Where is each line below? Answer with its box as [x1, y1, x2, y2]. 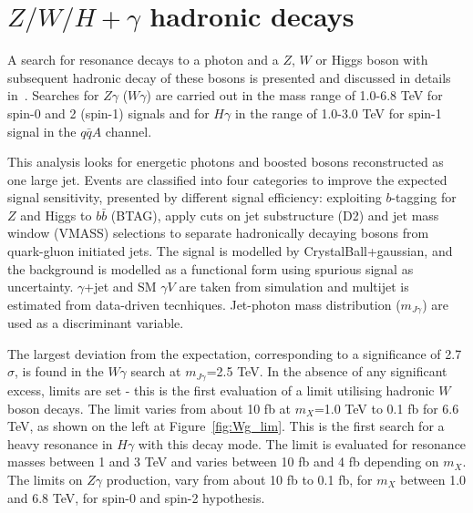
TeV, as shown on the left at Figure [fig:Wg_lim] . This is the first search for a [7, 416, 445, 436]
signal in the [7, 121, 77, 140]
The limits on [7, 469, 83, 488]
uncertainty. [7, 277, 74, 296]
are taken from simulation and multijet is [179, 277, 409, 296]
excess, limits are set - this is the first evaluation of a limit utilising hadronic [7, 380, 435, 399]
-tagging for [391, 188, 457, 207]
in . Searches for [7, 86, 99, 105]
